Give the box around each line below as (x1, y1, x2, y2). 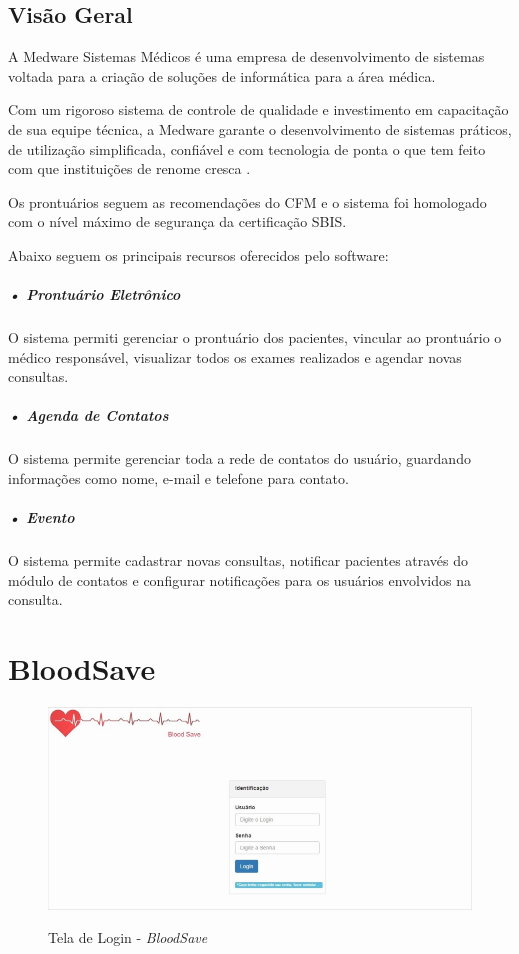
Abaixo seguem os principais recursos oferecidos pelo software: (8, 244, 389, 265)
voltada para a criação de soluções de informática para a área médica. (8, 65, 436, 86)
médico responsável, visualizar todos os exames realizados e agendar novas (8, 346, 462, 367)
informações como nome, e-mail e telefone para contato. (8, 468, 349, 489)
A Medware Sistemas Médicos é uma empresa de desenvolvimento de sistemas (8, 46, 485, 67)
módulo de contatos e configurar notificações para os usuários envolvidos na (8, 569, 472, 590)
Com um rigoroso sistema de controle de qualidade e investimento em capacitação (8, 99, 509, 120)
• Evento (8, 507, 75, 528)
